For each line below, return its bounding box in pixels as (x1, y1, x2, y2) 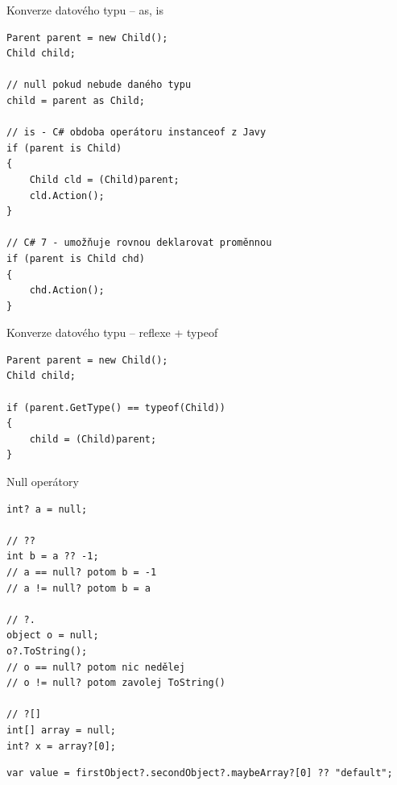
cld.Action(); (29, 189, 105, 201)
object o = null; (6, 629, 99, 642)
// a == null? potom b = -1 (6, 567, 157, 578)
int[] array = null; (6, 724, 117, 736)
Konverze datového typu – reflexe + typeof (6, 324, 218, 341)
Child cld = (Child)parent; (29, 173, 180, 185)
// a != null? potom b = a (6, 582, 151, 594)
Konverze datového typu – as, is (6, 2, 164, 18)
